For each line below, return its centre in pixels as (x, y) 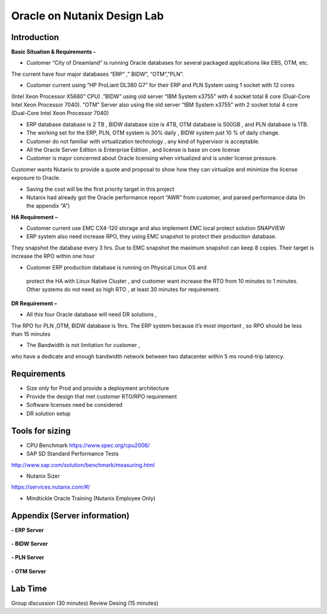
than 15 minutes (31, 334)
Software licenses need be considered (74, 405)
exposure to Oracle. (36, 178)
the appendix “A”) (48, 206)
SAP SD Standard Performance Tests (73, 454)
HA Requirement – (34, 217)
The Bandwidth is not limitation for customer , (83, 345)
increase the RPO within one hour (53, 256)
